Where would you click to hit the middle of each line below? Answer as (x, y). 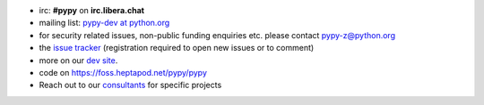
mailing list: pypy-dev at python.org (104, 23)
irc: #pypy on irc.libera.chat (92, 10)
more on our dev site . (78, 60)
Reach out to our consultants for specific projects (130, 85)
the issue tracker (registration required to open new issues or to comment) (177, 48)
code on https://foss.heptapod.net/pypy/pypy (123, 72)
